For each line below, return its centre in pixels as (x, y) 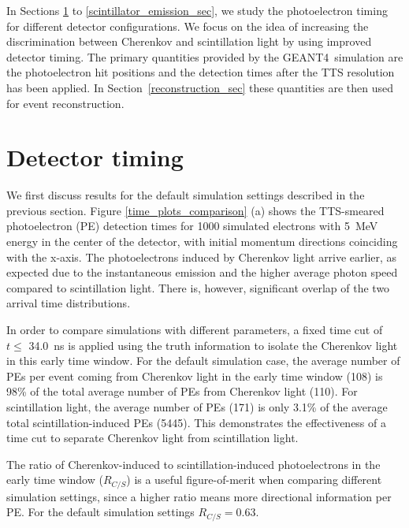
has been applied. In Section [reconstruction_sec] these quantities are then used (200, 87)
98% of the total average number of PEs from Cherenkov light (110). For (182, 391)
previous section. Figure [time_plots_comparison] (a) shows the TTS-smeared (195, 210)
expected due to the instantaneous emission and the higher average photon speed (202, 272)
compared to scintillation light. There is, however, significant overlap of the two (198, 287)
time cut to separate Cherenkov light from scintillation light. (152, 438)
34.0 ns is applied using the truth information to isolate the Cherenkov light (213, 345)
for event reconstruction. (65, 103)
